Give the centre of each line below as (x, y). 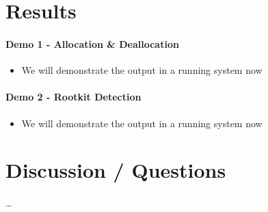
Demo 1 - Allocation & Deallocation (92, 43)
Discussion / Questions (116, 170)
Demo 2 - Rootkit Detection (73, 97)
